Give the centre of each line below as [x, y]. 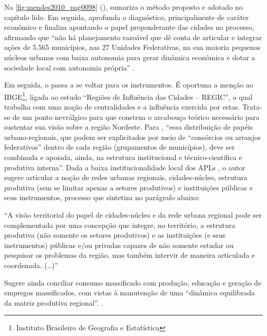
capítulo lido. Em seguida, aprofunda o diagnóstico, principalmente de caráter [127, 17]
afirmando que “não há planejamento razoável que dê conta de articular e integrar [133, 37]
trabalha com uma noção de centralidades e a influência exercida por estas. [122, 107]
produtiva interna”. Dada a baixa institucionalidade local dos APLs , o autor [125, 167]
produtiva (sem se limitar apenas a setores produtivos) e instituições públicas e [129, 187]
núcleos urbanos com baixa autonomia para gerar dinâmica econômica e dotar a [130, 57]
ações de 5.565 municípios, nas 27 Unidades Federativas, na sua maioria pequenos [132, 47]
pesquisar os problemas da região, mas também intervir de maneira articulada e [130, 255]
